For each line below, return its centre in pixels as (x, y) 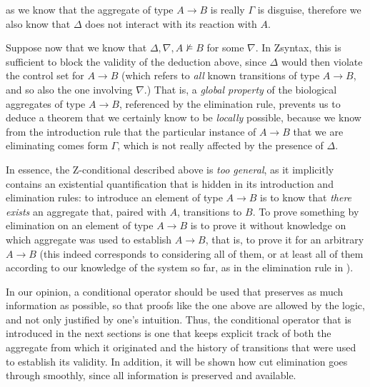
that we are (318, 131)
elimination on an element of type (80, 225)
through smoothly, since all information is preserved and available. (151, 375)
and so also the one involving (69, 89)
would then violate (322, 61)
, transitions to (209, 211)
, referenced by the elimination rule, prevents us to (230, 103)
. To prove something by (306, 211)
